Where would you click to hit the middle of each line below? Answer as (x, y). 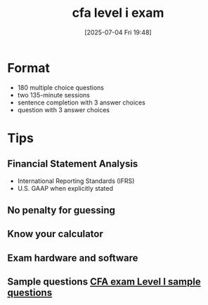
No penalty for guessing (61, 211)
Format (29, 68)
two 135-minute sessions (53, 95)
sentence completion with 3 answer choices (81, 102)
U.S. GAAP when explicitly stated (65, 188)
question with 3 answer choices (64, 109)
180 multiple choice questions (60, 87)
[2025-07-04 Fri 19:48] (118, 32)
